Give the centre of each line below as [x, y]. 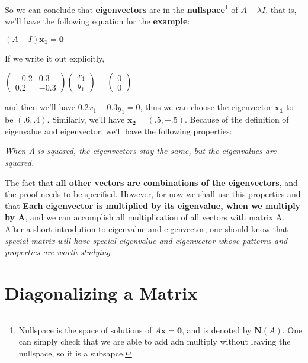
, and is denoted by [216, 330]
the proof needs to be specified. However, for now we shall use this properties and [153, 194]
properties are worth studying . [59, 252]
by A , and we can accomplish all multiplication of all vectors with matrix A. [145, 217]
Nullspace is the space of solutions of [85, 330]
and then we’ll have [40, 107]
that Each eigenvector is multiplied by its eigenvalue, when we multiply [153, 205]
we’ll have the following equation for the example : [97, 21]
